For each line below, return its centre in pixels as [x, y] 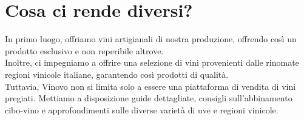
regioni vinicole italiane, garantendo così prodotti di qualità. [117, 74]
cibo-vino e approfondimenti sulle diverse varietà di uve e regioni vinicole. [142, 109]
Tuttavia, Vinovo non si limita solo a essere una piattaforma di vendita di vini [150, 86]
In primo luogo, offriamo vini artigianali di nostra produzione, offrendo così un [151, 39]
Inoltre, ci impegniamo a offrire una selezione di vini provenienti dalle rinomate [152, 62]
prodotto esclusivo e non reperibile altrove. [84, 50]
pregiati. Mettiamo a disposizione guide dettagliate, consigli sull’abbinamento [149, 98]
